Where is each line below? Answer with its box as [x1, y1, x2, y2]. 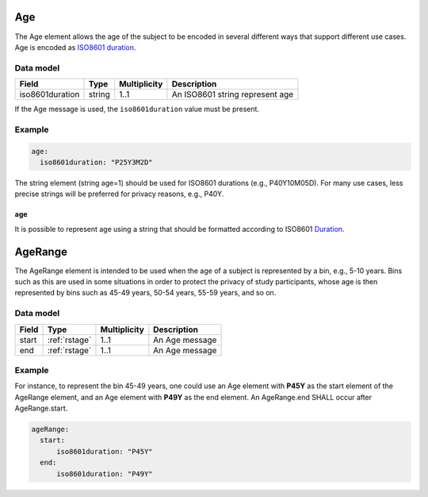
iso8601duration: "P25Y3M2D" [40, 157, 154, 167]
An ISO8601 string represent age [171, 89, 294, 100]
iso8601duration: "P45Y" [56, 447, 154, 456]
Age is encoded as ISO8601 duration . [14, 42, 136, 52]
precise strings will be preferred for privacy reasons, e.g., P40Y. [14, 189, 224, 198]
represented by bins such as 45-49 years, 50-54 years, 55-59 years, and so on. [14, 288, 277, 298]
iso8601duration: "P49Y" [56, 469, 154, 478]
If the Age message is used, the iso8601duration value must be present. [14, 104, 260, 114]
